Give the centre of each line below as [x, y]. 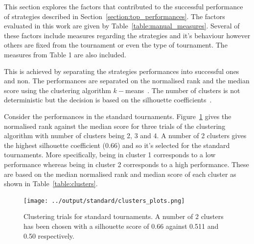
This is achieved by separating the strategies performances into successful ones [122, 71]
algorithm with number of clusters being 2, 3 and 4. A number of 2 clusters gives [125, 135]
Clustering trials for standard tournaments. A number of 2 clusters [124, 216]
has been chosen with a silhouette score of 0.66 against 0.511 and [121, 226]
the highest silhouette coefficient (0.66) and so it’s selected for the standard [117, 145]
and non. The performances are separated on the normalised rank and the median [127, 81]
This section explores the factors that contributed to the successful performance [124, 6]
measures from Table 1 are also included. [65, 54]
